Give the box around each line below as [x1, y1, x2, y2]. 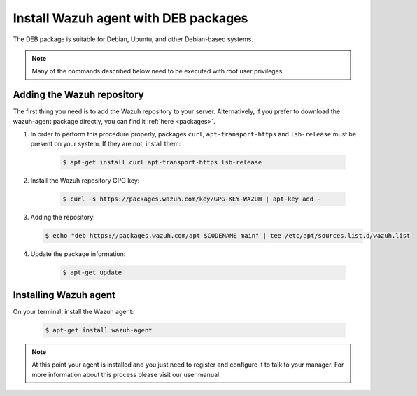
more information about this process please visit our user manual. [31, 370, 221, 379]
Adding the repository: [30, 213, 96, 222]
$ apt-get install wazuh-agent [45, 326, 153, 334]
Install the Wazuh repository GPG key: [30, 176, 140, 185]
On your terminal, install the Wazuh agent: [13, 307, 134, 316]
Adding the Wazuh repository [13, 89, 144, 101]
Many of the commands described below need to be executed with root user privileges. [31, 67, 285, 76]
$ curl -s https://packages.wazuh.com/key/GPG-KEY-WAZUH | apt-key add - [62, 195, 321, 203]
